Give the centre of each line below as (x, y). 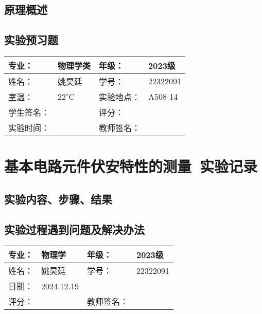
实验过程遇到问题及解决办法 (74, 229)
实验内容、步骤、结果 (58, 199)
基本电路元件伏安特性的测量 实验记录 (131, 166)
